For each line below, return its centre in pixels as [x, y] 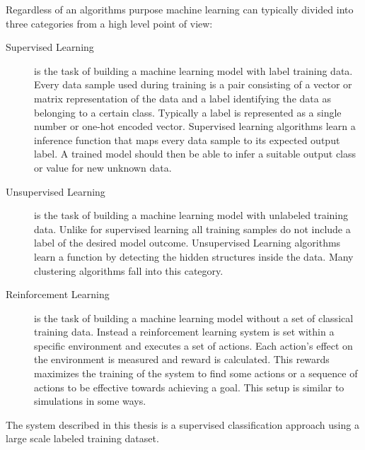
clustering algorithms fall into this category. [129, 270]
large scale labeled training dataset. [82, 438]
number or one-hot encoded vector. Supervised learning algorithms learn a [195, 126]
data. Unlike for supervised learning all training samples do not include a [192, 229]
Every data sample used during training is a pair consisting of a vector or [193, 84]
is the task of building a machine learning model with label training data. [193, 70]
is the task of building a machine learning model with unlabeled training [191, 215]
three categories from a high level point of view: [109, 23]
